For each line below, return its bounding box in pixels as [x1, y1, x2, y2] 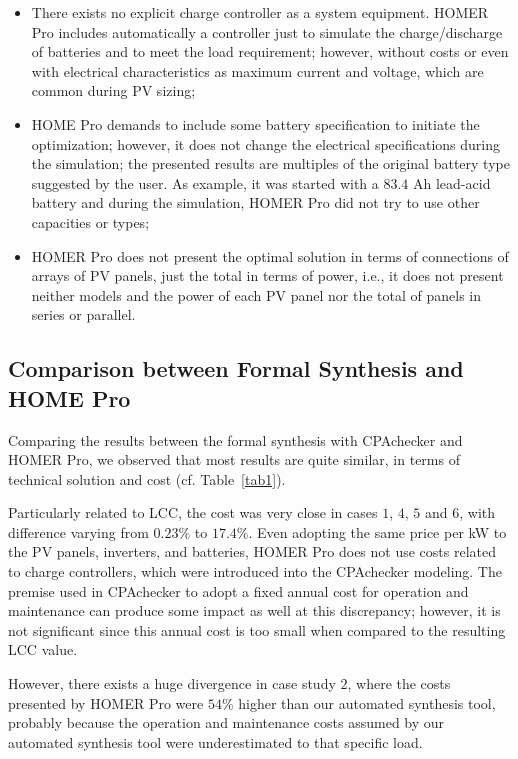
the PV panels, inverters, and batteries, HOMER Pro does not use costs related [8, 541, 496, 562]
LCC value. [8, 639, 78, 660]
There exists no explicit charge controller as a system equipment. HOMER [31, 2, 489, 22]
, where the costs [347, 673, 451, 694]
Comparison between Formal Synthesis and [8, 353, 464, 384]
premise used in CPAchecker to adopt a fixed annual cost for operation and [8, 580, 469, 601]
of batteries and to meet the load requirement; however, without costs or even [31, 41, 509, 62]
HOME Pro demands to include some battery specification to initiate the [31, 113, 480, 134]
